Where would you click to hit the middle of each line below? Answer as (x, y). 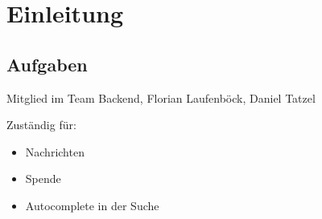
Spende (43, 178)
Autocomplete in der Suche (92, 205)
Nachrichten (55, 151)
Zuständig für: (41, 125)
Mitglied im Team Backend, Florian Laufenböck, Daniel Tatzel (161, 97)
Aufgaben (47, 64)
